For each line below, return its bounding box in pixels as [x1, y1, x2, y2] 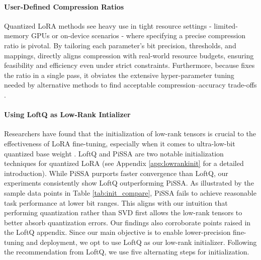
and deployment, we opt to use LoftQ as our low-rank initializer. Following [26, 236, 257, 247]
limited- [214, 20, 238, 31]
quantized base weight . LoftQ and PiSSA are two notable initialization [4, 148, 224, 158]
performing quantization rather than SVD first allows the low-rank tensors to [4, 207, 242, 218]
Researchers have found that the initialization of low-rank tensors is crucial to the [4, 128, 256, 139]
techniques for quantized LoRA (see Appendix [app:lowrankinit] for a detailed [4, 158, 244, 168]
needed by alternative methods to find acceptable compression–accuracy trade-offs [4, 79, 257, 90]
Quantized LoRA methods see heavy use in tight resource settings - [4, 20, 212, 31]
